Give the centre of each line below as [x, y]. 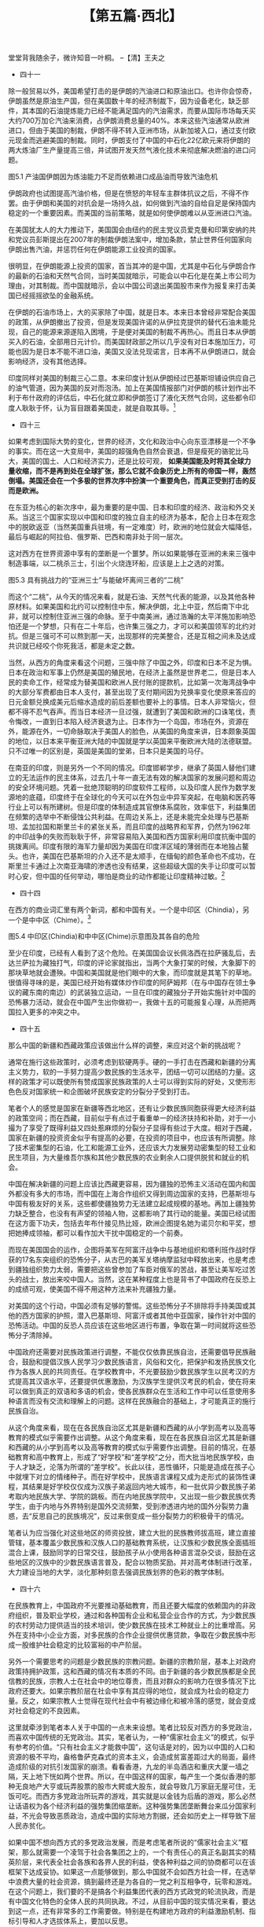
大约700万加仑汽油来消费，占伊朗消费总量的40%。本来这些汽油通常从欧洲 [129, 121]
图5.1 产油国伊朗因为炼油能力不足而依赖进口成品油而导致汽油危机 [113, 177]
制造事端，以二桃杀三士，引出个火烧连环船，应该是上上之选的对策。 [118, 563]
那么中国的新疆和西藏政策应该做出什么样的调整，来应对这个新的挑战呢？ [125, 1046]
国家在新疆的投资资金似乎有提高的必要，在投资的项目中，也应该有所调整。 [128, 1138]
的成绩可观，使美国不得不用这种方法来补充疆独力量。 [94, 1289]
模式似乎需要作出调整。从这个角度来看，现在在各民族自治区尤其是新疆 [142, 1438]
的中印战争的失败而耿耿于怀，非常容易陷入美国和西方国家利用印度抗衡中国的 [132, 836]
